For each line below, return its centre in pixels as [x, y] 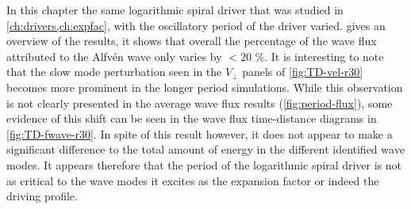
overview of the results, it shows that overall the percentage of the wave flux [192, 41]
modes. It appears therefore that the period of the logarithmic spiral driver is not [204, 164]
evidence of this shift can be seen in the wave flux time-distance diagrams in [192, 118]
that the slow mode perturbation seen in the [114, 72]
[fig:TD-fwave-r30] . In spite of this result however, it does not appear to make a [200, 133]
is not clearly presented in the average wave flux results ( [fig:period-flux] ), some [200, 103]
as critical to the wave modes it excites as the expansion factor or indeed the [193, 180]
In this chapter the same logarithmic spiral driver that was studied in [175, 9]
